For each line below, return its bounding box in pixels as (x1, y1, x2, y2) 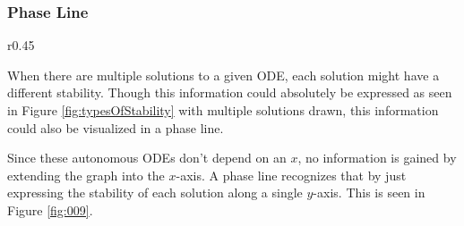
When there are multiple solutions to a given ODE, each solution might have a (7, 65, 440, 84)
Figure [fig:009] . (7, 200, 93, 219)
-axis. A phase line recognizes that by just (176, 165, 407, 184)
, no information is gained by (297, 148, 457, 167)
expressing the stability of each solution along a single (7, 183, 303, 202)
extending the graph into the (7, 165, 165, 184)
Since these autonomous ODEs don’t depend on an (7, 148, 287, 167)
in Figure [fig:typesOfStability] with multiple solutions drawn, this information (7, 101, 439, 119)
